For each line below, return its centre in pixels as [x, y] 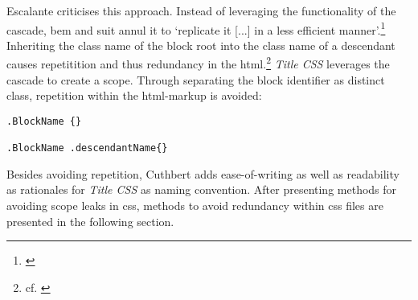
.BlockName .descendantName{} [87, 148]
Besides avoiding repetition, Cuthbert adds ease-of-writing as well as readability [203, 173]
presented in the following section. [90, 221]
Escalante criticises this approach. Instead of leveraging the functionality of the [201, 10]
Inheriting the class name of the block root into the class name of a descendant [201, 45]
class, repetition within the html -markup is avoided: [134, 95]
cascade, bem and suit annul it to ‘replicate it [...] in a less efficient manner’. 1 [196, 28]
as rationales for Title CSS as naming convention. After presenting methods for [202, 189]
